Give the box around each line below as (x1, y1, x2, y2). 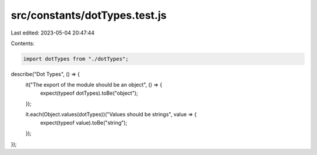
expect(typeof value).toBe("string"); (40, 119, 127, 126)
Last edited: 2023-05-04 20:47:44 (11, 29, 95, 36)
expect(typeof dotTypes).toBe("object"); (40, 89, 138, 97)
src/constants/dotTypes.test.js (11, 9, 167, 22)
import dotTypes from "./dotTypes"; (23, 56, 129, 62)
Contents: (11, 40, 35, 47)
